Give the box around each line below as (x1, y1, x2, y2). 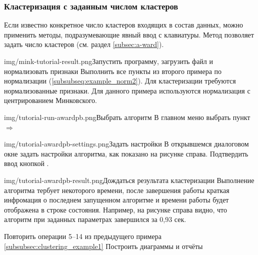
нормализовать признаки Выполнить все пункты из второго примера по (4, 65, 222, 76)
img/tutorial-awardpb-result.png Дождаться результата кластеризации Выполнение (4, 174, 254, 185)
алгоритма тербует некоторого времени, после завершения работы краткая (4, 184, 229, 195)
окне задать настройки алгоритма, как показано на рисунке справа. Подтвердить (4, 148, 248, 158)
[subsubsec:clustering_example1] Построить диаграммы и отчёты (4, 240, 203, 251)
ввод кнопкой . (4, 158, 49, 168)
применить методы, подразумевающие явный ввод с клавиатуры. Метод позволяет (4, 29, 254, 39)
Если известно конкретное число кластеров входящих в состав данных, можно (4, 19, 243, 30)
